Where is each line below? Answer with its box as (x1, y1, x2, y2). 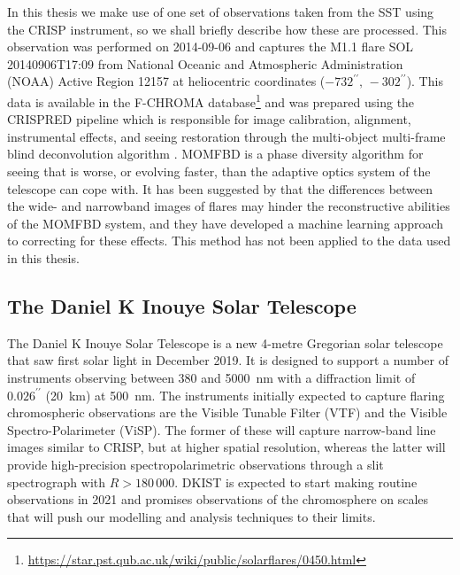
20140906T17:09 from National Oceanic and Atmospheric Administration (7, 54, 403, 73)
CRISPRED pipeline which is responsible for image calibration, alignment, (7, 110, 411, 128)
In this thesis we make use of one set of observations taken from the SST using (7, 3, 434, 20)
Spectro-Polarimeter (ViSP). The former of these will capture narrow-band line (7, 420, 436, 439)
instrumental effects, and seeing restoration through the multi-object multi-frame (7, 127, 446, 145)
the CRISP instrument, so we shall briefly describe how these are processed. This (7, 19, 447, 38)
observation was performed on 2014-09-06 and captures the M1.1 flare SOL (7, 37, 414, 56)
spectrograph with (7, 472, 106, 491)
